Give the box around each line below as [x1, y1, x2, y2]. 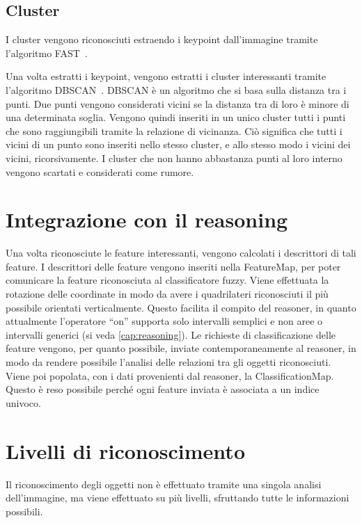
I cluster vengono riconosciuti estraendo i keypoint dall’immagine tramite [6, 32, 318, 47]
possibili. [6, 504, 43, 518]
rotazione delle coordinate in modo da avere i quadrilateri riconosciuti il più [6, 287, 329, 301]
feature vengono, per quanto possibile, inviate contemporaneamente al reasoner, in [6, 341, 356, 355]
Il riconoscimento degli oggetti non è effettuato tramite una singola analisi [6, 476, 322, 491]
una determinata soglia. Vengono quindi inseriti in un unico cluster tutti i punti [6, 110, 346, 124]
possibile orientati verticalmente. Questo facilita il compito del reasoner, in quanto [6, 300, 356, 314]
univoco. [6, 395, 41, 410]
